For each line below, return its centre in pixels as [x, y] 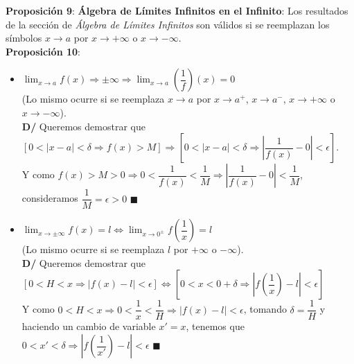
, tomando [265, 309]
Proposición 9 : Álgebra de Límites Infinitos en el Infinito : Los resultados [177, 10]
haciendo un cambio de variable [89, 326]
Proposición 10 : [43, 51]
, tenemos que [215, 326]
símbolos [24, 38]
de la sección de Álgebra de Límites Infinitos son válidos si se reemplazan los [168, 24]
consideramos [50, 198]
